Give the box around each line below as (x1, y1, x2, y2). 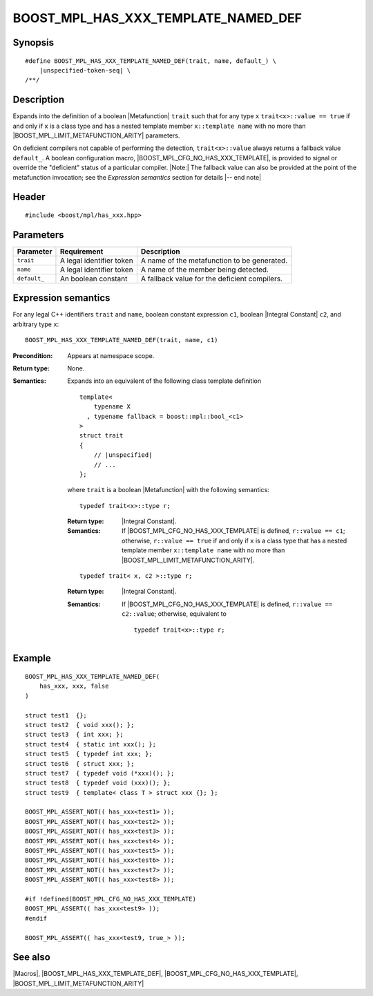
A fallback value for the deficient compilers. (140, 274, 283, 283)
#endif (25, 914, 48, 922)
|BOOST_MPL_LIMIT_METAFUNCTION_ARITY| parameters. (12, 131, 180, 140)
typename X (93, 403, 131, 411)
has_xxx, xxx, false (39, 682, 109, 690)
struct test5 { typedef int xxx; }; (25, 750, 153, 758)
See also (12, 951, 51, 964)
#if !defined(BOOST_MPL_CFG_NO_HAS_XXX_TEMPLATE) (25, 895, 197, 903)
